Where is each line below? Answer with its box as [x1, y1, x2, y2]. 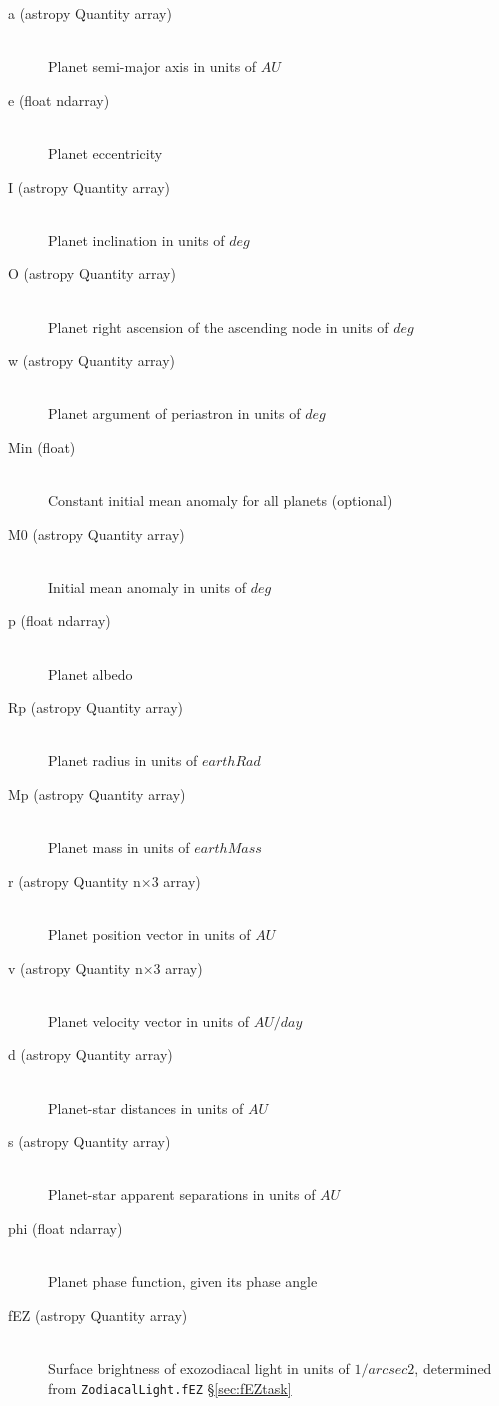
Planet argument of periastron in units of [48, 403, 301, 424]
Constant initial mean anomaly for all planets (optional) [48, 490, 393, 511]
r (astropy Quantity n [8, 870, 141, 891]
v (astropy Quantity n [8, 957, 143, 978]
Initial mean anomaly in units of [48, 576, 247, 597]
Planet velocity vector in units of [48, 1010, 249, 1031]
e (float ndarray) [8, 89, 110, 110]
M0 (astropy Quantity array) [8, 523, 185, 544]
